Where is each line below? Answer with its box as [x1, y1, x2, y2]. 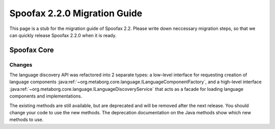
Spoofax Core [9, 46, 54, 54]
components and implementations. [9, 93, 82, 99]
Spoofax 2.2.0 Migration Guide [9, 8, 143, 19]
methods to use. [9, 117, 44, 123]
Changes [9, 61, 33, 68]
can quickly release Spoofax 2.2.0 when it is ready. [9, 32, 117, 38]
